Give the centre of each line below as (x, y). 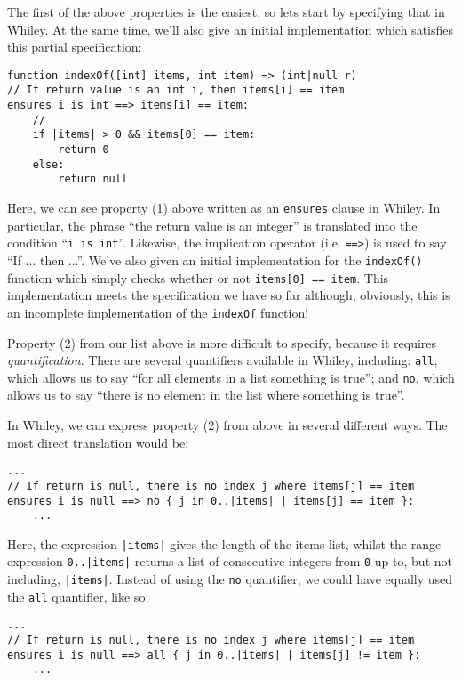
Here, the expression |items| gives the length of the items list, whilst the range (224, 543)
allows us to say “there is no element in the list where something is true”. (206, 395)
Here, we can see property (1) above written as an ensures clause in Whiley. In (224, 208)
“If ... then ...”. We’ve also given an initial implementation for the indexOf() (215, 259)
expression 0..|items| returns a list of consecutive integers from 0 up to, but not (230, 561)
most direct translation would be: (98, 442)
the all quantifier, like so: (78, 596)
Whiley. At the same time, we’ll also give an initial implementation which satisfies (231, 29)
